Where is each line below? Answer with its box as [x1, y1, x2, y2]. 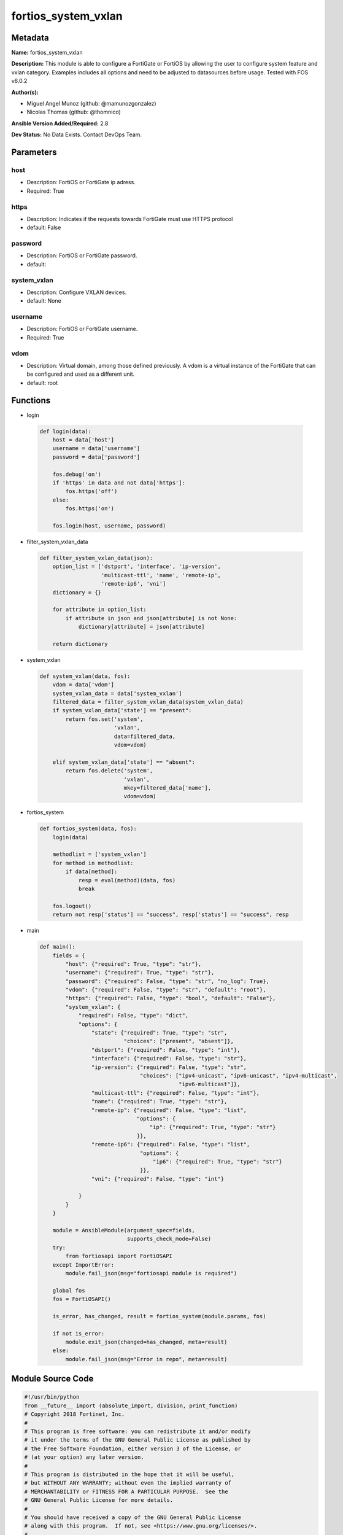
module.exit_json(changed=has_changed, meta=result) [65, 1339, 228, 1346]
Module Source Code [11, 1374, 94, 1384]
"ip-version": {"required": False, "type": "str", [91, 1063, 247, 1071]
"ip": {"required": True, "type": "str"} [149, 1124, 276, 1131]
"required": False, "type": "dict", [78, 1012, 189, 1019]
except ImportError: [52, 1261, 115, 1268]
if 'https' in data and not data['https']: [52, 480, 185, 486]
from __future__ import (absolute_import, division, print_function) [24, 1402, 238, 1409]
